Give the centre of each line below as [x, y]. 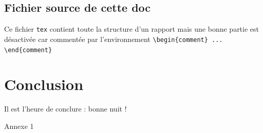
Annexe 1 [19, 126]
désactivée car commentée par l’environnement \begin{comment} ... [114, 39]
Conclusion [44, 84]
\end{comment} [28, 50]
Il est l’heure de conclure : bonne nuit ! [65, 109]
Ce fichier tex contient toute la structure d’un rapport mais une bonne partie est [132, 29]
